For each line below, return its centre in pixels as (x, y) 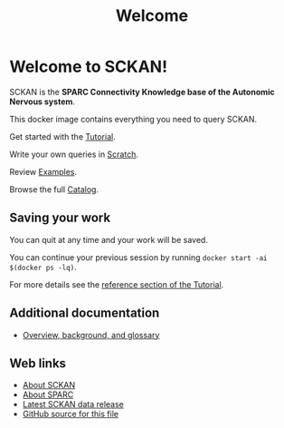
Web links (38, 363)
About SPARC (48, 394)
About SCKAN (49, 385)
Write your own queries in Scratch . (74, 154)
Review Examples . (43, 171)
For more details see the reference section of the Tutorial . (117, 284)
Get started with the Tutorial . (62, 136)
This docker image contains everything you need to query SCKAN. (133, 119)
